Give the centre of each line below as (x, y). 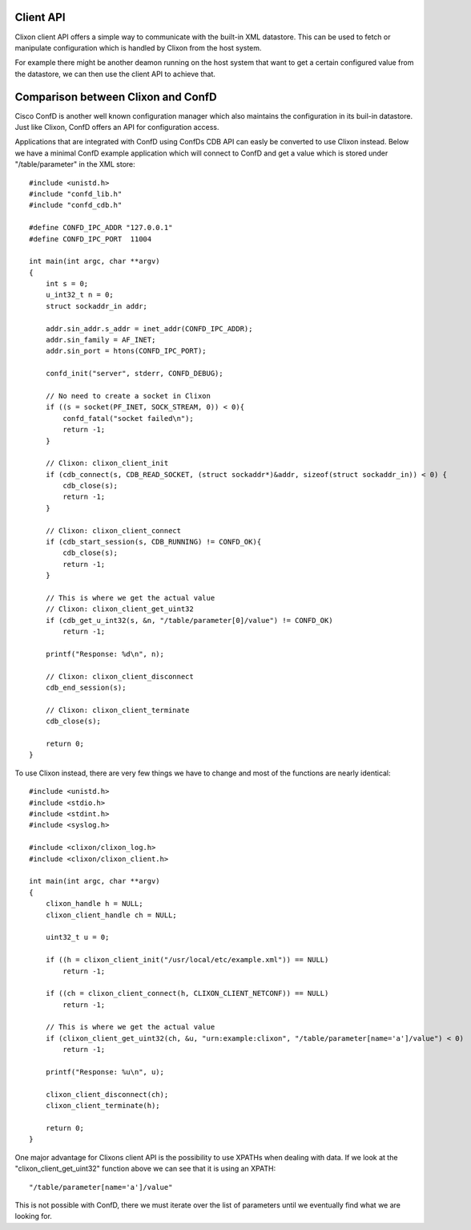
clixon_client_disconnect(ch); (107, 1094)
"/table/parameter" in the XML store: (75, 164)
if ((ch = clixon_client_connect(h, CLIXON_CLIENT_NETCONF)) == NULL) (187, 993)
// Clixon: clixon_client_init (107, 463)
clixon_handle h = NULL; (94, 904)
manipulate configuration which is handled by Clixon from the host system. (138, 47)
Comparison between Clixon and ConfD (116, 97)
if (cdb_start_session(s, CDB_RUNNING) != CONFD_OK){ (153, 542)
